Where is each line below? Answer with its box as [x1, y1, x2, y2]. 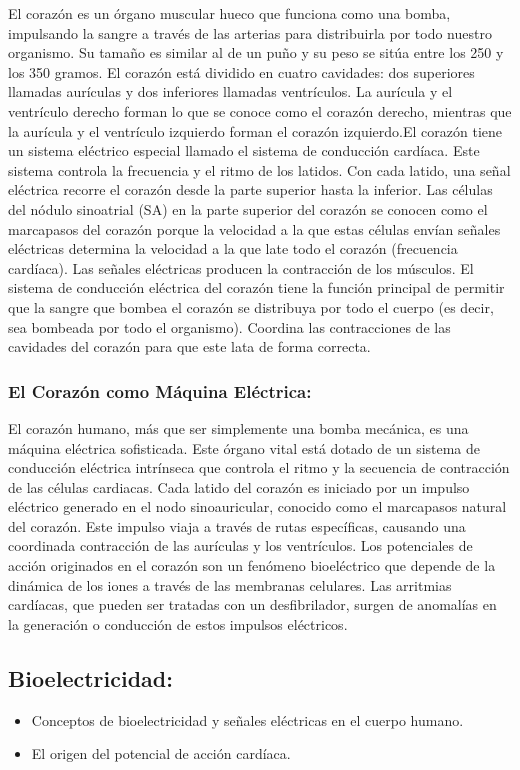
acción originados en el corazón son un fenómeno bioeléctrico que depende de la [8, 555, 496, 576]
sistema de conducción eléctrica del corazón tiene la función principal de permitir [8, 277, 505, 298]
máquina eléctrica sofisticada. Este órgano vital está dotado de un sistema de [8, 437, 481, 458]
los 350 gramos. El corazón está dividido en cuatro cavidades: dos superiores [8, 61, 475, 82]
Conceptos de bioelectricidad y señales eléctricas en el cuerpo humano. [31, 709, 464, 730]
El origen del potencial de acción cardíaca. [31, 743, 291, 764]
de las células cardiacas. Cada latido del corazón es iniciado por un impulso [8, 476, 470, 497]
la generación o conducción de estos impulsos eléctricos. [8, 613, 348, 634]
